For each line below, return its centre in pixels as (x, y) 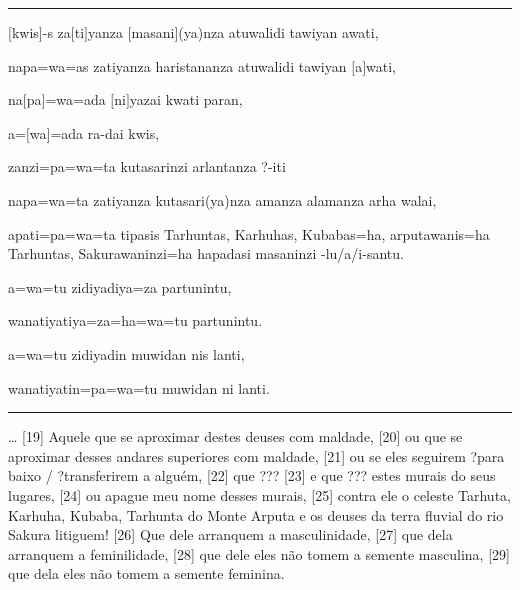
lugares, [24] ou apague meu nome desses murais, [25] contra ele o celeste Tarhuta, (259, 494)
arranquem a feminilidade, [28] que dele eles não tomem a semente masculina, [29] (259, 553)
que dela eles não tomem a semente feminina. (146, 573)
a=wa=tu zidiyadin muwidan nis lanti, (126, 353)
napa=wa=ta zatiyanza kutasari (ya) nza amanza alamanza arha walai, (222, 199)
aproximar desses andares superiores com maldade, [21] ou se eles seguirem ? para (256, 455)
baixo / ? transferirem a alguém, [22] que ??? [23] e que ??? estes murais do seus (252, 475)
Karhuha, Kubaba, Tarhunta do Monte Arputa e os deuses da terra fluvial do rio (256, 514)
